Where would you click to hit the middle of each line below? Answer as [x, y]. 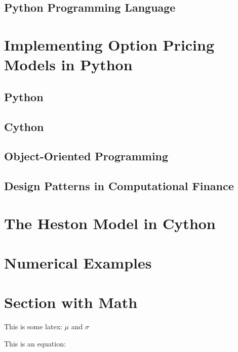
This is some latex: [33, 326]
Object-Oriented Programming [86, 156]
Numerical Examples [78, 263]
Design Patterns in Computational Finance [119, 186]
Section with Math [71, 302]
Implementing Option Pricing [109, 44]
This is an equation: [35, 343]
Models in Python [68, 64]
